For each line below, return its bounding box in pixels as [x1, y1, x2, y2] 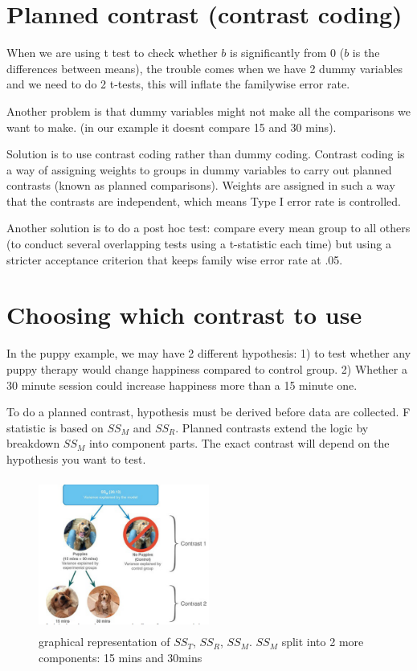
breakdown [6, 435, 60, 452]
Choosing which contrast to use [6, 298, 362, 331]
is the [352, 44, 380, 61]
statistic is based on [6, 419, 104, 436]
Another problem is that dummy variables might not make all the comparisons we [6, 102, 411, 119]
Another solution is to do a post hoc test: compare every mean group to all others [6, 219, 411, 236]
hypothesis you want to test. [6, 450, 146, 467]
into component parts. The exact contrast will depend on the [88, 435, 390, 452]
